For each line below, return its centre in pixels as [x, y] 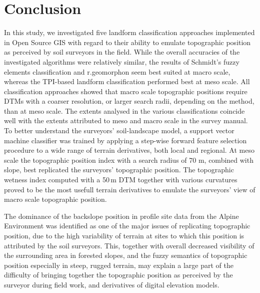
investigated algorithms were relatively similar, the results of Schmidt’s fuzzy [122, 61]
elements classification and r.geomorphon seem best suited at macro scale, [117, 71]
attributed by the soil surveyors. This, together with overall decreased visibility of [129, 245]
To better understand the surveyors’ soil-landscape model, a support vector [119, 130]
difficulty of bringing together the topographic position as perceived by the [118, 275]
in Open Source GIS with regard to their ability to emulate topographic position [127, 42]
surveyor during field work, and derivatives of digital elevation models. [112, 284]
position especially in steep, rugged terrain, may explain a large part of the [119, 265]
